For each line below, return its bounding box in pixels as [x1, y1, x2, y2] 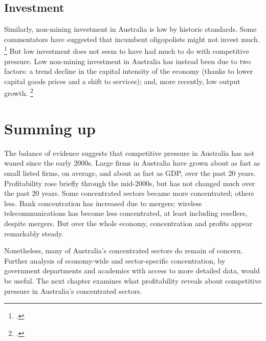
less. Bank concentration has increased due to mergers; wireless [4, 197, 202, 208]
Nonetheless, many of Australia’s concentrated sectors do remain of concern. [4, 245, 243, 256]
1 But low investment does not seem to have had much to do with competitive [4, 44, 249, 56]
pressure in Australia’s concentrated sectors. [4, 285, 142, 296]
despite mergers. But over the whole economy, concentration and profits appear [4, 217, 253, 228]
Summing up [4, 117, 96, 138]
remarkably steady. [4, 228, 64, 238]
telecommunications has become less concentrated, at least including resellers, [4, 208, 248, 218]
